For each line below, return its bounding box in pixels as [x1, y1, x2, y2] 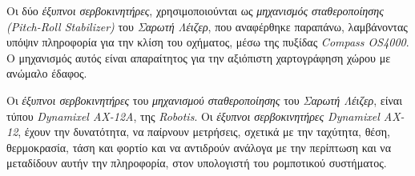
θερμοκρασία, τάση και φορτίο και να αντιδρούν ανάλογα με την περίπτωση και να [6, 138, 392, 155]
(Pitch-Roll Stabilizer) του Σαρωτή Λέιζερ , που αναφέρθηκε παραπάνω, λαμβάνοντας [6, 18, 408, 34]
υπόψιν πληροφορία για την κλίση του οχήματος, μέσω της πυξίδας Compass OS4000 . [6, 34, 409, 50]
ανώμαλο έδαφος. [6, 65, 87, 82]
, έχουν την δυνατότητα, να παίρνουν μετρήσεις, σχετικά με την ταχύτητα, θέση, [18, 123, 391, 140]
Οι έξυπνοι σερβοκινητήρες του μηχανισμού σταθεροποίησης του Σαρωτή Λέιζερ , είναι [6, 91, 402, 108]
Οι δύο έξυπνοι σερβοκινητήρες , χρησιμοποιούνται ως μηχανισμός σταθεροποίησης [6, 2, 384, 18]
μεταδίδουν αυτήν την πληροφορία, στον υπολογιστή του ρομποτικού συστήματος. [6, 154, 387, 171]
